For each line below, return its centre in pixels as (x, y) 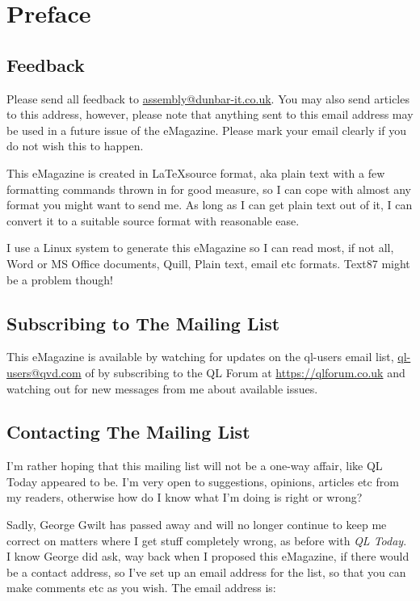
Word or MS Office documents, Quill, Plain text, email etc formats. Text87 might (208, 263)
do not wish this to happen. (75, 146)
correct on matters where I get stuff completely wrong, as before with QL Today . (207, 540)
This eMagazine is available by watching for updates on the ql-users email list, (200, 357)
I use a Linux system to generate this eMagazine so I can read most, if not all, (200, 248)
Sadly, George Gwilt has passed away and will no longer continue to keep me (197, 525)
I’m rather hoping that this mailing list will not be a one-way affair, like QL (195, 466)
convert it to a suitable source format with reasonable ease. (153, 220)
